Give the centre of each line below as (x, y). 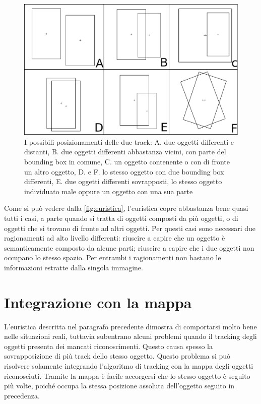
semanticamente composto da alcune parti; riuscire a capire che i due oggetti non (129, 247)
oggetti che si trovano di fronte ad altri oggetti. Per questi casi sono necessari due (130, 228)
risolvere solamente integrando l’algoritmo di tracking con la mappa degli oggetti (129, 366)
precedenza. (22, 395)
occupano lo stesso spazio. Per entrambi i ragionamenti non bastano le (113, 257)
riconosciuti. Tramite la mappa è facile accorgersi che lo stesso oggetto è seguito (127, 376)
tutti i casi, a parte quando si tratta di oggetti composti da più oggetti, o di (121, 218)
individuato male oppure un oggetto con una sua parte (109, 191)
